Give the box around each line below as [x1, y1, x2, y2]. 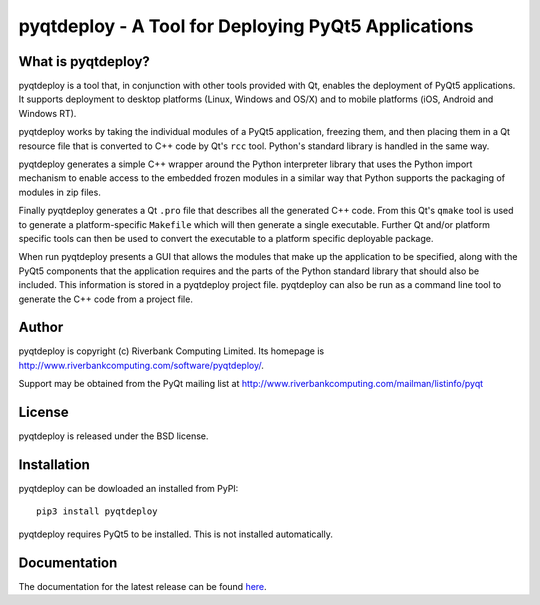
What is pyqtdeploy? [18, 53, 150, 70]
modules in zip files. [18, 186, 102, 198]
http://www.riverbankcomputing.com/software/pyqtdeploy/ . [18, 359, 265, 371]
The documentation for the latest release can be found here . [18, 580, 267, 592]
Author [18, 319, 64, 336]
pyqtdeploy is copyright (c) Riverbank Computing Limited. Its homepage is [18, 345, 325, 357]
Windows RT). [18, 107, 77, 119]
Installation [18, 456, 90, 473]
